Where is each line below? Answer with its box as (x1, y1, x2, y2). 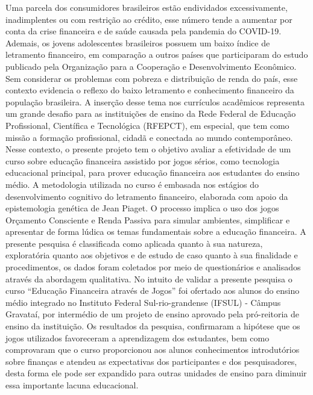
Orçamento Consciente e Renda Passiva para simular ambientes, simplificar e (5, 213, 290, 226)
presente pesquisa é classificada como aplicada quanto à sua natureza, (5, 237, 263, 249)
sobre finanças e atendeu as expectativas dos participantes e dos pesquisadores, (5, 355, 297, 367)
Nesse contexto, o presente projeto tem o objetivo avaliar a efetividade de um (5, 143, 291, 155)
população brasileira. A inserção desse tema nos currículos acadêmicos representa (5, 95, 305, 108)
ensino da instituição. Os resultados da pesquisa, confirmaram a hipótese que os (5, 320, 300, 332)
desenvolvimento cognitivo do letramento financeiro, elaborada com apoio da (5, 190, 288, 202)
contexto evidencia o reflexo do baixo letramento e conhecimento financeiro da (5, 84, 294, 96)
